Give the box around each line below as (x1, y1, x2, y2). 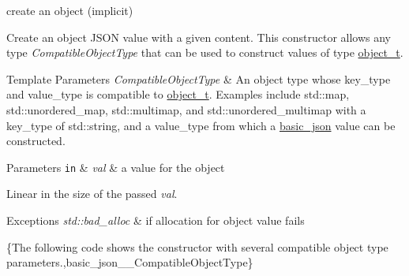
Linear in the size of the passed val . (6, 185, 178, 202)
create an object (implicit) (6, 2, 133, 18)
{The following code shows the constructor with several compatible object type (6, 238, 388, 255)
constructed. (6, 132, 66, 149)
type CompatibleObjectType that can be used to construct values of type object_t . (6, 44, 403, 61)
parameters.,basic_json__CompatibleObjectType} (6, 254, 253, 270)
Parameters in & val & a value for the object (6, 159, 225, 175)
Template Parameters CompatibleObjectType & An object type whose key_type (6, 70, 391, 87)
